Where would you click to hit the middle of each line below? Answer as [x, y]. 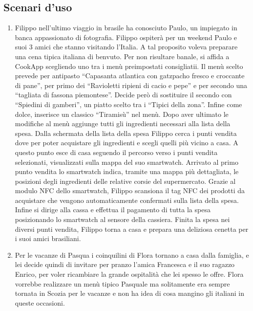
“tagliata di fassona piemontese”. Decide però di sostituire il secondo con [123, 95]
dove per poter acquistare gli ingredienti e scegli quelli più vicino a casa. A [126, 143]
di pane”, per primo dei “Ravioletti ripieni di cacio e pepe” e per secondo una [131, 85]
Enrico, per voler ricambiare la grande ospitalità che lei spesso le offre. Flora [129, 274]
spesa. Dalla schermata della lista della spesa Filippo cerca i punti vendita [126, 133]
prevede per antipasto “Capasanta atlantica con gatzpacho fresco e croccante [130, 76]
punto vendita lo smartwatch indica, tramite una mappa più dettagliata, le [127, 171]
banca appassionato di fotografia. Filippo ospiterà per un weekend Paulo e [126, 37]
